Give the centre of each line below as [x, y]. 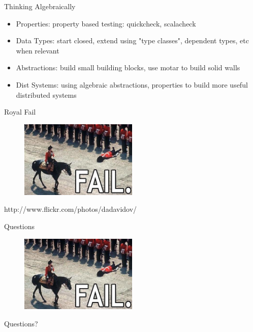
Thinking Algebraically [40, 6]
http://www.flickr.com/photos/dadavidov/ [71, 209]
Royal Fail [20, 112]
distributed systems [46, 94]
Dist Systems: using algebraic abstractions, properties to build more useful [132, 84]
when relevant [38, 50]
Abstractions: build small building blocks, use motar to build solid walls [128, 67]
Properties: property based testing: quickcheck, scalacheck [106, 23]
